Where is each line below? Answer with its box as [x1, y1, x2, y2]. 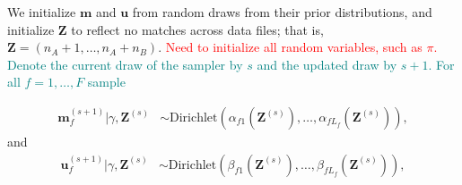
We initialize [7, 3, 76, 21]
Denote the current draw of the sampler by [7, 55, 243, 73]
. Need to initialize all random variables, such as [158, 38, 423, 56]
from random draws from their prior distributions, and [132, 3, 432, 21]
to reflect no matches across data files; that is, [71, 20, 324, 38]
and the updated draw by [257, 55, 397, 73]
